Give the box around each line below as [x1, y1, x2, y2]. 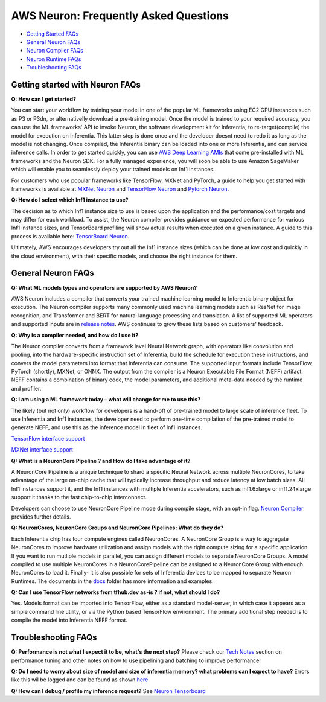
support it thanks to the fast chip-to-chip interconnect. [11, 494, 147, 501]
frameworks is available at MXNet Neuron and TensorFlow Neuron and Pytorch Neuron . [11, 185, 229, 193]
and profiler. [11, 385, 42, 392]
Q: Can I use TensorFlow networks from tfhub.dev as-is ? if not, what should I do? [11, 589, 220, 596]
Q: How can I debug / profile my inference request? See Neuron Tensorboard [11, 687, 206, 694]
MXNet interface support [11, 446, 74, 453]
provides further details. [11, 513, 71, 520]
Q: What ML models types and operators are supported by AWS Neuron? [11, 284, 197, 291]
